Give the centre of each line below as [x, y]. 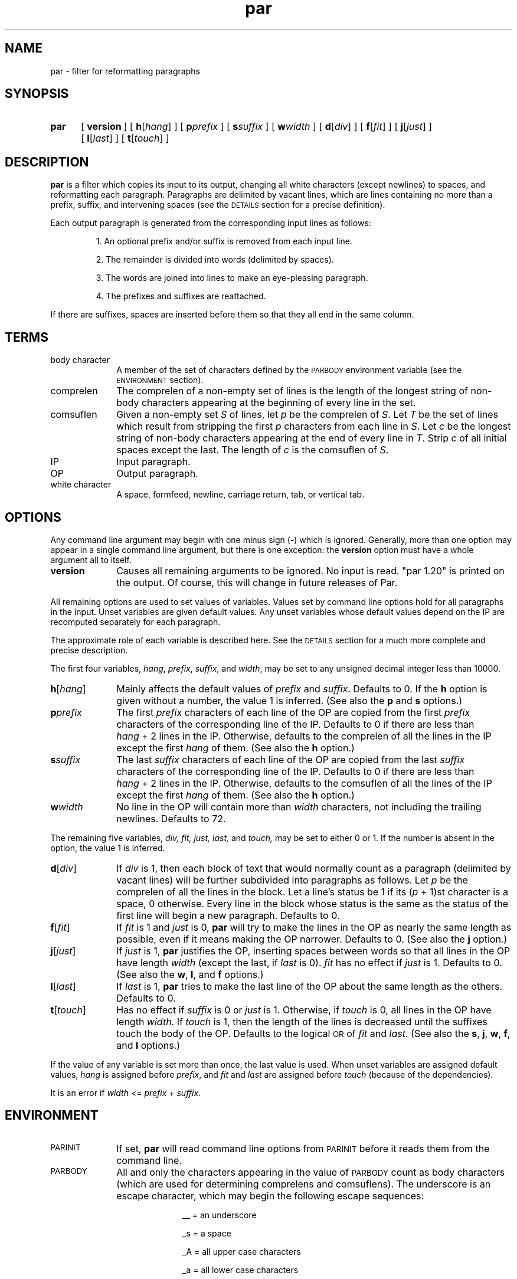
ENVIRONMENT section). [160, 380]
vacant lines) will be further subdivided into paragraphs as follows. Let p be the [292, 880]
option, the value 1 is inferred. [108, 848]
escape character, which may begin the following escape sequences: [270, 1195]
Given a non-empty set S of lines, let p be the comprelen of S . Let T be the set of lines [307, 415]
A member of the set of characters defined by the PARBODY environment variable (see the [289, 370]
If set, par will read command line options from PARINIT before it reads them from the [303, 1148]
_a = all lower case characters [240, 1270]
